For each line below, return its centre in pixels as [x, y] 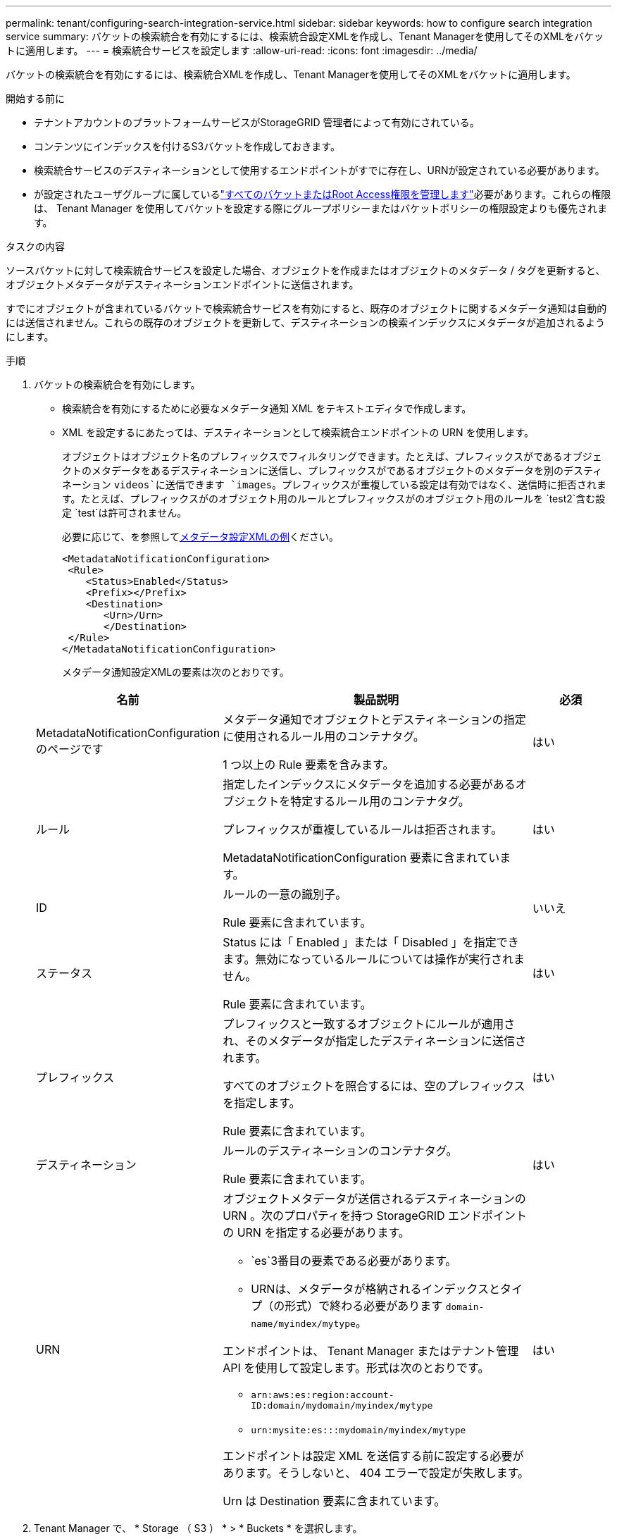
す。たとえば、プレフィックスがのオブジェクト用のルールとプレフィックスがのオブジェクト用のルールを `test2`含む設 [334, 499]
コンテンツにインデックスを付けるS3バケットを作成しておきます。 [187, 146]
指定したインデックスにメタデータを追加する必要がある [369, 784]
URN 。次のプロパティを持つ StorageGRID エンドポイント [375, 1216]
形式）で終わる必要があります [364, 1306]
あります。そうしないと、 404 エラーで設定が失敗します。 [376, 1473]
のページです [70, 749]
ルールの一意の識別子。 [285, 894]
